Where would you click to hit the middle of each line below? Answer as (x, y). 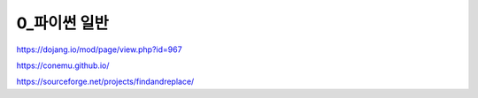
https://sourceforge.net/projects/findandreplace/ (105, 82)
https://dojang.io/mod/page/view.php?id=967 (99, 49)
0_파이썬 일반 (63, 23)
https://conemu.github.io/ (63, 65)
